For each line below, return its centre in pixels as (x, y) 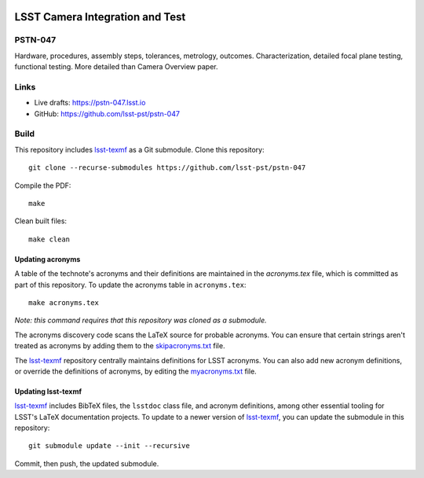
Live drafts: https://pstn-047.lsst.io (90, 103)
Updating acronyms (48, 259)
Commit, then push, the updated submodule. (87, 463)
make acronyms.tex (64, 302)
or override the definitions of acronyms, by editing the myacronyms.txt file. (135, 371)
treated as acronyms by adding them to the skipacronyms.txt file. (120, 346)
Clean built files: (40, 221)
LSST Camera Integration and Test (100, 17)
